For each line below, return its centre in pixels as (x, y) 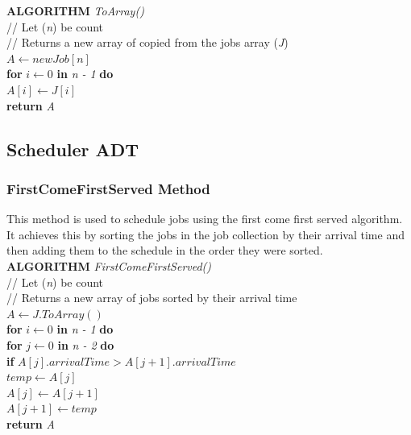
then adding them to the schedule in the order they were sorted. (165, 250)
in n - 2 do (86, 344)
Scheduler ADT (73, 149)
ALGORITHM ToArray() (75, 10)
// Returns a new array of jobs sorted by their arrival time (152, 298)
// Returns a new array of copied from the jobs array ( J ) (147, 42)
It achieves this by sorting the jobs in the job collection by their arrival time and (205, 234)
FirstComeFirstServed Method (108, 188)
